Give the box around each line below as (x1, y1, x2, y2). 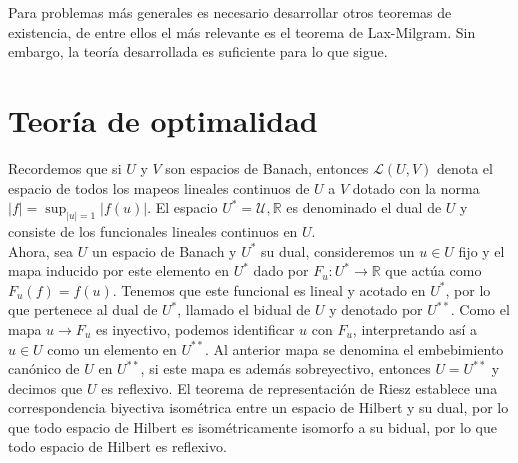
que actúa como (385, 260, 482, 281)
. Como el (450, 299, 510, 320)
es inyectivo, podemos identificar (95, 318, 295, 339)
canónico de (8, 358, 80, 379)
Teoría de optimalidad (8, 99, 318, 140)
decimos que (8, 377, 83, 398)
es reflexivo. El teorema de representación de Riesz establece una (101, 377, 498, 398)
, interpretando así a (352, 318, 478, 339)
